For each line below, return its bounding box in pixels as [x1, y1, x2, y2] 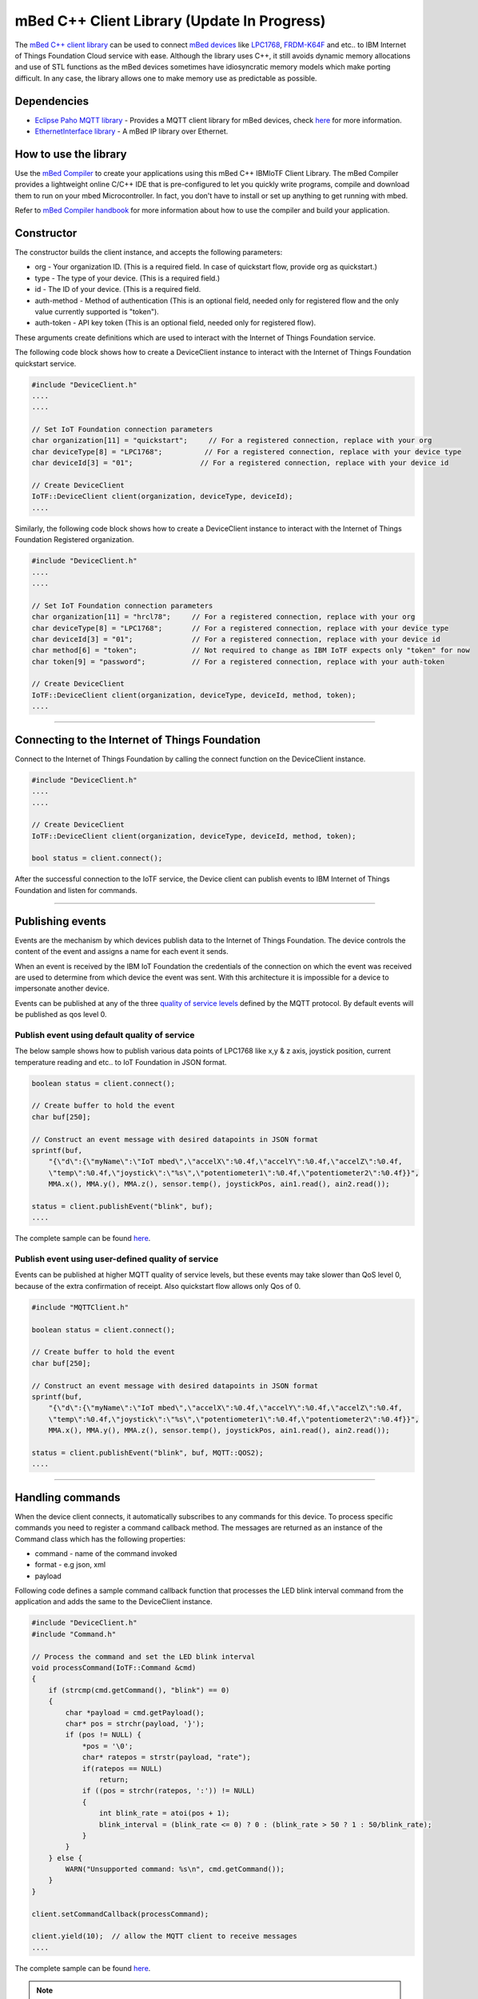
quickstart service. [14, 358, 77, 368]
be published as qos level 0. [14, 1010, 107, 1019]
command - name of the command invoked [34, 1548, 177, 1558]
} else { [48, 1853, 83, 1862]
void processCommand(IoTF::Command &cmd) [31, 1663, 197, 1673]
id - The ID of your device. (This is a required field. [34, 285, 201, 294]
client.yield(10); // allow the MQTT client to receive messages [31, 1932, 297, 1941]
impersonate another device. [14, 984, 110, 993]
